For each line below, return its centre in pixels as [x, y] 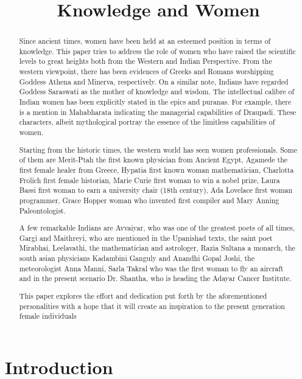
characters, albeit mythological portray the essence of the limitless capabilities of [147, 122]
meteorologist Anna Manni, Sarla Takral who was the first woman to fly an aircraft [151, 268]
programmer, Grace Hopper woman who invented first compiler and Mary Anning [149, 200]
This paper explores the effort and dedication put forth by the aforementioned [143, 295]
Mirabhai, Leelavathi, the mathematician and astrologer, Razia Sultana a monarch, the [157, 248]
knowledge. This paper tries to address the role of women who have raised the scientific [157, 51]
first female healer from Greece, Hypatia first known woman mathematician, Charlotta [156, 169]
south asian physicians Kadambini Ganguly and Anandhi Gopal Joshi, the [137, 258]
